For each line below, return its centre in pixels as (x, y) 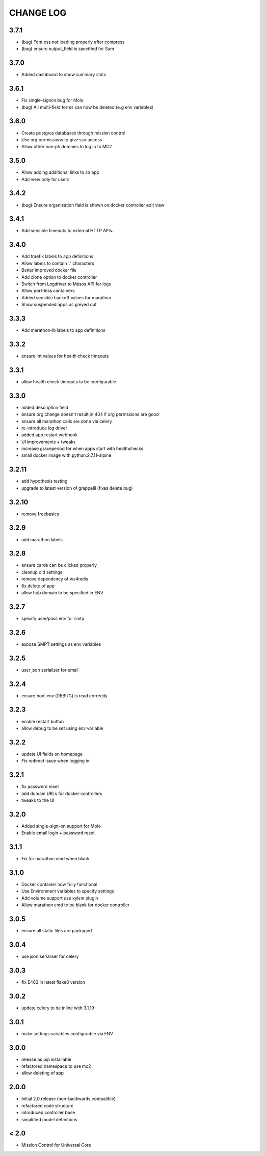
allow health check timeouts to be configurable (69, 381)
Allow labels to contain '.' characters (58, 263)
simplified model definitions (49, 1119)
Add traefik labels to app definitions (57, 256)
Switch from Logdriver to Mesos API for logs (66, 284)
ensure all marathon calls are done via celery (67, 421)
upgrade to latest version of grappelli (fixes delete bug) (77, 488)
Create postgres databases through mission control (73, 133)
